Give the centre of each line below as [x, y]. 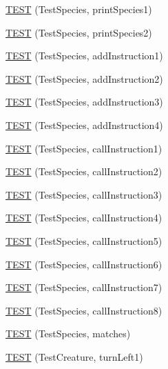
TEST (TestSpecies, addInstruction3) [84, 102]
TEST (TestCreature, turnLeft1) [74, 356]
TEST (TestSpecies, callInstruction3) [84, 194]
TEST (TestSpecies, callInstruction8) [84, 310]
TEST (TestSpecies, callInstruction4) [84, 218]
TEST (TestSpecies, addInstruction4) [84, 124]
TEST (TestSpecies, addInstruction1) [84, 56]
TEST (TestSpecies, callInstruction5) [84, 240]
